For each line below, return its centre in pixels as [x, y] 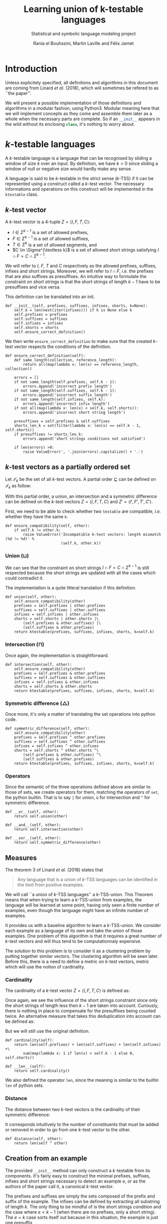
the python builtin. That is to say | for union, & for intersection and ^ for [78, 798]
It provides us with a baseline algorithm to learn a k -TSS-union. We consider [83, 925]
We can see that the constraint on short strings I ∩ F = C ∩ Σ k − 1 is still [77, 567]
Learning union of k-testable [83, 9]
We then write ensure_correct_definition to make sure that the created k [80, 341]
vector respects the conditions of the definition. [63, 347]
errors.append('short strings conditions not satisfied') [84, 439]
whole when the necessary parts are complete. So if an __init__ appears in [83, 119]
